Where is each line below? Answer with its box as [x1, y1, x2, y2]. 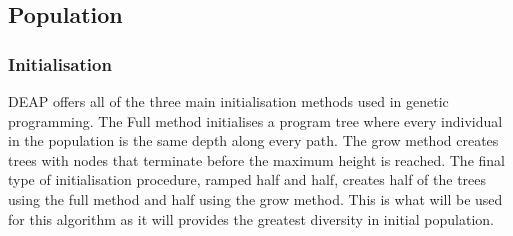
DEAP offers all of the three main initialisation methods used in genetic [8, 91, 449, 111]
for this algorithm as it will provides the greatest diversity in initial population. [8, 208, 494, 229]
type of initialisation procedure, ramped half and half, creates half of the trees [8, 169, 487, 190]
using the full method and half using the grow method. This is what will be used [8, 188, 503, 209]
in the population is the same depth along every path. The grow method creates [8, 130, 499, 151]
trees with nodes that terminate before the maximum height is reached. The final [8, 149, 505, 170]
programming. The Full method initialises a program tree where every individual [8, 110, 503, 131]
